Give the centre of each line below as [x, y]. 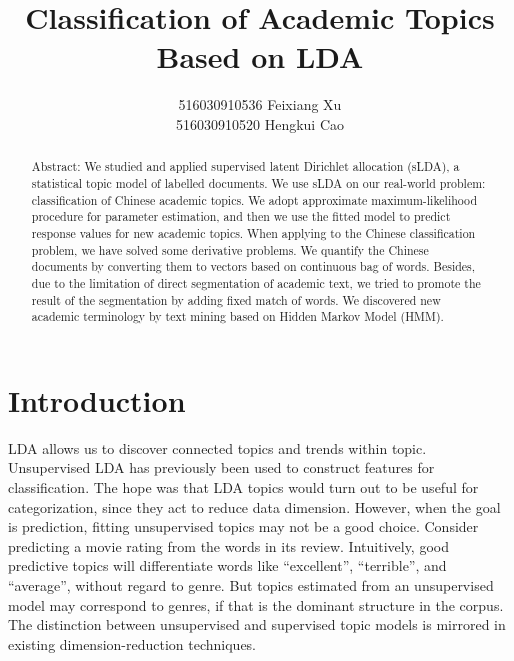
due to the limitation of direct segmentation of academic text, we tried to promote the [256, 282]
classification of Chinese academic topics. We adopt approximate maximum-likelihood [254, 199]
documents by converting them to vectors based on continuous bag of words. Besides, [253, 266]
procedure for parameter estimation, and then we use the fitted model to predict [241, 216]
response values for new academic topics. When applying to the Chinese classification [253, 232]
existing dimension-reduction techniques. [132, 643]
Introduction [97, 399]
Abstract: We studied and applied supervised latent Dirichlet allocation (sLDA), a [245, 166]
